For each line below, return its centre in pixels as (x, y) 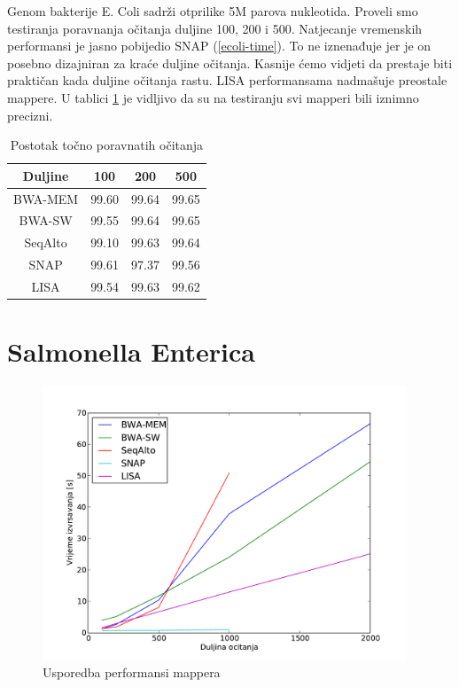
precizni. (30, 115)
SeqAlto (46, 242)
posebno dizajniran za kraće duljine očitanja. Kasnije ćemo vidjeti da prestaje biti (230, 62)
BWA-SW (46, 220)
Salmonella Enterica (131, 351)
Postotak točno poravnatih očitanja (107, 145)
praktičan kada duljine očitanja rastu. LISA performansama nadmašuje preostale (227, 80)
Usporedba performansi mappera (132, 672)
